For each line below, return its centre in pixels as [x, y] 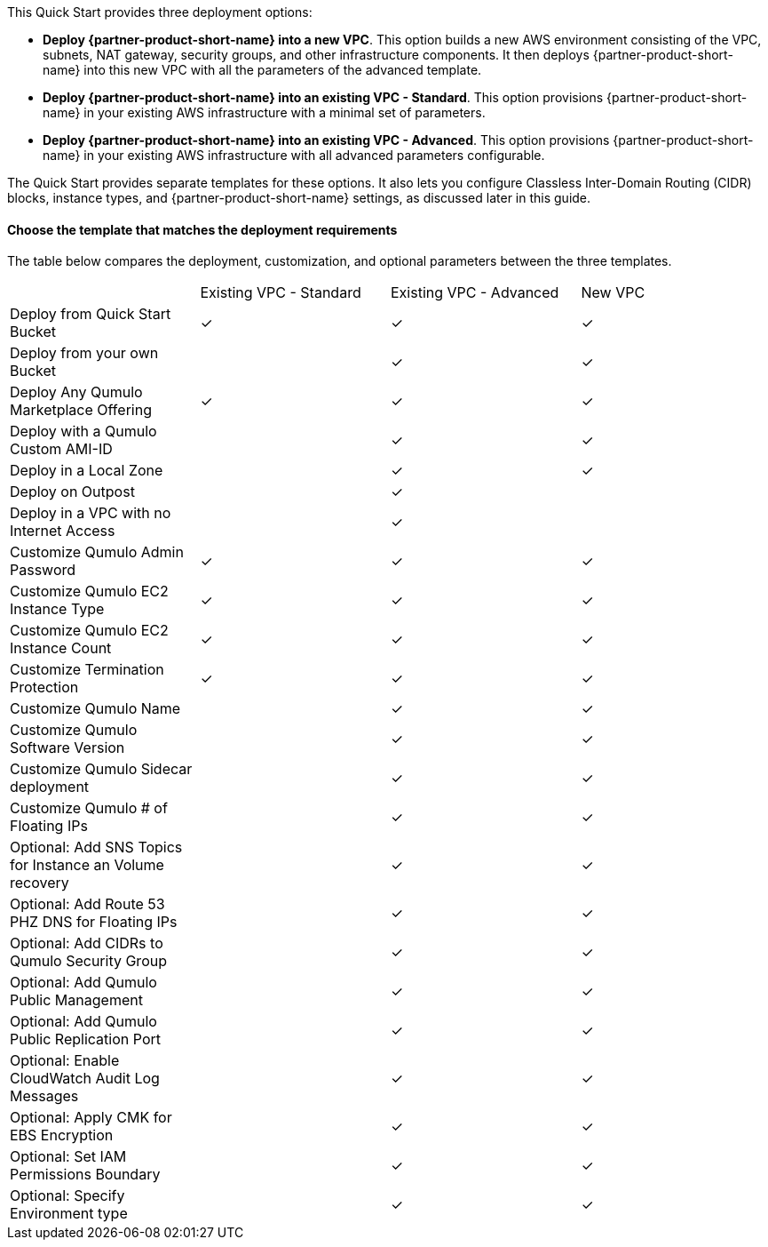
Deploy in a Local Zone [87, 471]
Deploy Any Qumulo [76, 392]
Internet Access [63, 531]
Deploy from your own [84, 353]
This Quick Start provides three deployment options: [160, 12]
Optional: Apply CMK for [91, 1118]
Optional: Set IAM [68, 1157]
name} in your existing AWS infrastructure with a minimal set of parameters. [264, 112]
